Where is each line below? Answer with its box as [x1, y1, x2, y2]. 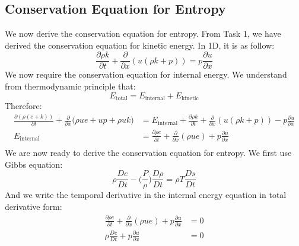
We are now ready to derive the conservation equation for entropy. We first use [5, 146, 292, 159]
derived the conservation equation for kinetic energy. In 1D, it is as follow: [5, 39, 275, 51]
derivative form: [5, 200, 62, 212]
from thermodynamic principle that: [5, 80, 136, 92]
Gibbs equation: [5, 158, 63, 170]
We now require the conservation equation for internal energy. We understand [5, 68, 287, 81]
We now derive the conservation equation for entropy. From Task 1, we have [5, 27, 281, 40]
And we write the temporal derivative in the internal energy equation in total [5, 189, 287, 201]
